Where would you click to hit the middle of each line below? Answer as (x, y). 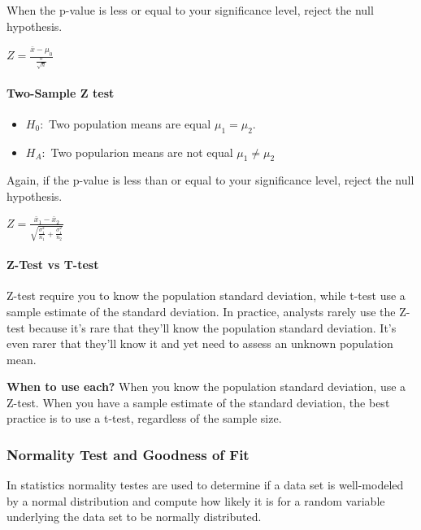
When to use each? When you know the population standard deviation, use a (206, 387)
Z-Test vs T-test (53, 265)
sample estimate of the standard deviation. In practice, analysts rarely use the (201, 311)
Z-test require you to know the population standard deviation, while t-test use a (206, 295)
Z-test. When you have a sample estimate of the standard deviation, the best (198, 402)
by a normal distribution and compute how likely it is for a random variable (196, 500)
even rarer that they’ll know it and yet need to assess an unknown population (200, 343)
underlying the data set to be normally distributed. (134, 517)
